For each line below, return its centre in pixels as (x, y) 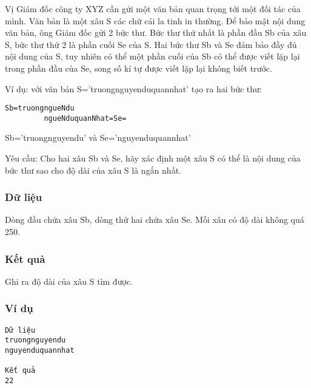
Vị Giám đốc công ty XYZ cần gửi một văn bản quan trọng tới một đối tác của (153, 9)
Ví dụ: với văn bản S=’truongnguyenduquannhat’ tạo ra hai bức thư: (133, 88)
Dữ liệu (20, 330)
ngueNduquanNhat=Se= (85, 118)
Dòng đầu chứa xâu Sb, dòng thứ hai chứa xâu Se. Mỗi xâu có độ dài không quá (155, 220)
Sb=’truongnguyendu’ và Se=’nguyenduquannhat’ (98, 138)
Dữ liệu (24, 197)
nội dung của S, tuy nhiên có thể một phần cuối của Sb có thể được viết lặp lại (152, 56)
